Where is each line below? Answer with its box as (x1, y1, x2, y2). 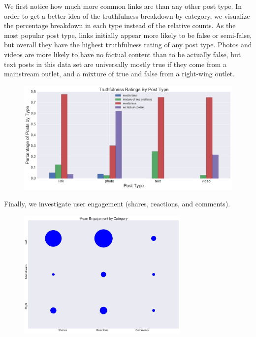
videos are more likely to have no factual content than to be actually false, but (4, 49, 241, 59)
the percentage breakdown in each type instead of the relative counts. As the (4, 20, 236, 31)
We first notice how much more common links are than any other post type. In (4, 1, 242, 11)
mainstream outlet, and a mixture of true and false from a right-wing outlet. (4, 68, 235, 79)
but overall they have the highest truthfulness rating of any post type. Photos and (4, 39, 252, 50)
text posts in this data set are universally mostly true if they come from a (4, 59, 227, 69)
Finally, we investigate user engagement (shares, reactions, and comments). (4, 199, 230, 209)
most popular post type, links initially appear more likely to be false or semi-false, (4, 30, 252, 40)
